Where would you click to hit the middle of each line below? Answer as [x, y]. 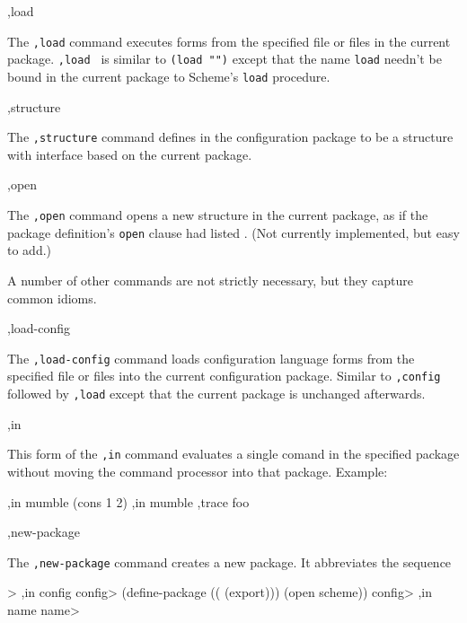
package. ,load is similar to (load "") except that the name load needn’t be [225, 59]
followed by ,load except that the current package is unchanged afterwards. [216, 393]
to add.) [30, 250]
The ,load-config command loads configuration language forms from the [211, 358]
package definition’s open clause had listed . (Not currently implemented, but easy [233, 232]
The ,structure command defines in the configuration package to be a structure [230, 137]
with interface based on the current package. [130, 154]
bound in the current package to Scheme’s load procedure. [169, 76]
